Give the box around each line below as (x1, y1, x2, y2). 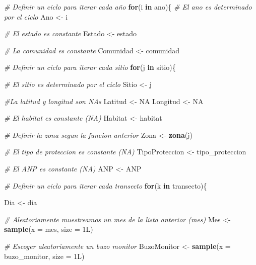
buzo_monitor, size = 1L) (4, 250, 85, 261)
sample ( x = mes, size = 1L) (4, 224, 93, 234)
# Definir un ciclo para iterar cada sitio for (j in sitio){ (4, 62, 176, 72)
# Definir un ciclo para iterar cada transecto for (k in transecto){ (4, 180, 207, 191)
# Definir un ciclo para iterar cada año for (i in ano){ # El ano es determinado (4, 2, 252, 12)
